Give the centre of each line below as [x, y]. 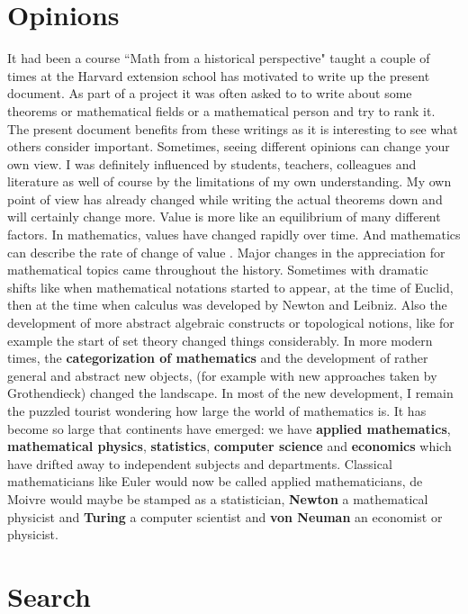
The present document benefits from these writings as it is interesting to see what [233, 128]
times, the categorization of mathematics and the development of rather [218, 358]
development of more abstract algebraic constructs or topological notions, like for [231, 323]
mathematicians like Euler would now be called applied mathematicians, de [215, 481]
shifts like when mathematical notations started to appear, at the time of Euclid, [230, 287]
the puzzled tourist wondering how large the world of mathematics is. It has [217, 411]
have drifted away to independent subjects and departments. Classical [200, 463]
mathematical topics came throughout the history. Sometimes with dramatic [218, 270]
